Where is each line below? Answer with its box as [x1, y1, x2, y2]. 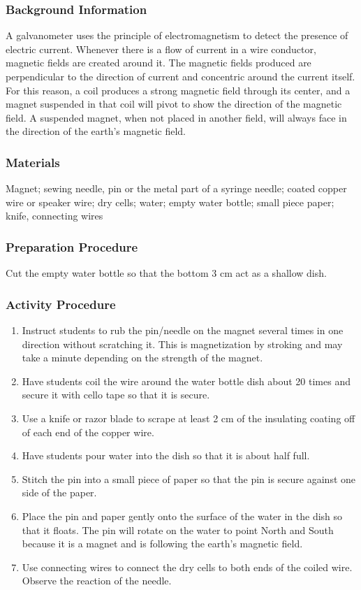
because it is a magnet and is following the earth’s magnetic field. [22, 536, 303, 551]
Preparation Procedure [6, 238, 138, 255]
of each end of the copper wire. [22, 424, 154, 439]
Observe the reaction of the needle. [22, 573, 172, 588]
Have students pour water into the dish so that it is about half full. [22, 448, 310, 463]
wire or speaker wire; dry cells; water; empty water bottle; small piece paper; [6, 194, 334, 209]
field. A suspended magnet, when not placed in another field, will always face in [6, 110, 347, 124]
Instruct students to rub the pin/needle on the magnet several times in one [22, 323, 344, 337]
